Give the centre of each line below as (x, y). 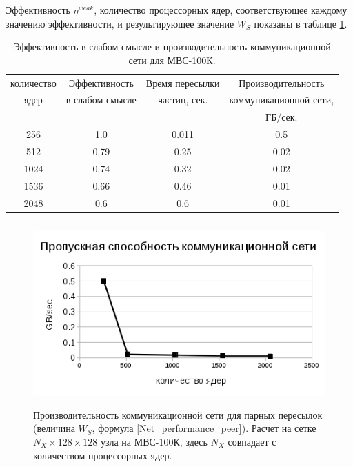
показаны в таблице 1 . (301, 23)
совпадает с (252, 441)
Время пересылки (183, 82)
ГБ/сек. (282, 117)
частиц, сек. (183, 100)
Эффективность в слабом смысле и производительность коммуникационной (172, 47)
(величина (54, 428)
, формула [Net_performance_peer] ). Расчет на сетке (204, 428)
